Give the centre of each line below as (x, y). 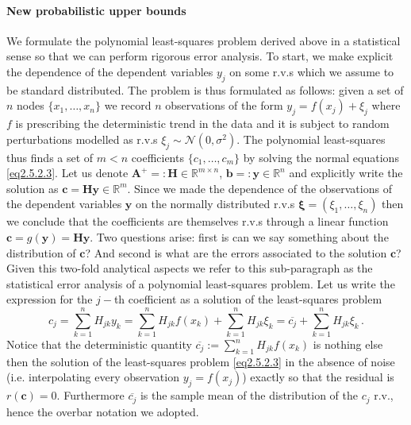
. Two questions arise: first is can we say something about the (239, 236)
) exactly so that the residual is (318, 377)
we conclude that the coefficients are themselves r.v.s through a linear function (198, 221)
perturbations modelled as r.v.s (82, 139)
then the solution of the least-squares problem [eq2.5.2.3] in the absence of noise (201, 361)
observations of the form (224, 105)
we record (128, 105)
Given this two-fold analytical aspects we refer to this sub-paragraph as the (190, 268)
